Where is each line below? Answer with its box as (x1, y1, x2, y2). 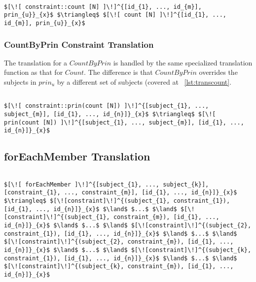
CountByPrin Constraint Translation (4, 38, 154, 50)
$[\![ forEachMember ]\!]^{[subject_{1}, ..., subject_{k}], (4, 181, 209, 188)
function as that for (4, 67, 63, 77)
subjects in (4, 77, 37, 87)
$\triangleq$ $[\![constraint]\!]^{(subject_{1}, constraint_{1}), (4, 197, 230, 205)
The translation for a (4, 57, 68, 67)
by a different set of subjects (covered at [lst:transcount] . (57, 77, 232, 87)
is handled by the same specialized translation (113, 57, 253, 67)
